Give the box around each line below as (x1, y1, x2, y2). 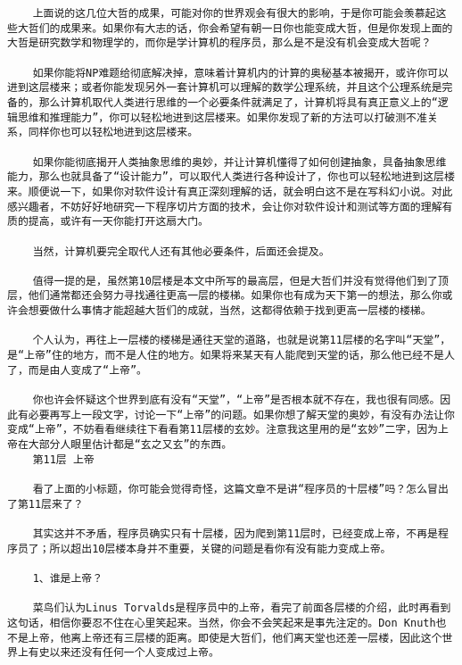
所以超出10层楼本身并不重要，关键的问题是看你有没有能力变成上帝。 (49, 542, 392, 555)
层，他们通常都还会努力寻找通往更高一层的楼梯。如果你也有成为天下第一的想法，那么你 (7, 289, 442, 303)
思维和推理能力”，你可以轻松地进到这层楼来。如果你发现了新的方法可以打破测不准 (17, 111, 427, 124)
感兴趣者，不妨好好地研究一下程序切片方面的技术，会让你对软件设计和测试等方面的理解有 (7, 200, 453, 213)
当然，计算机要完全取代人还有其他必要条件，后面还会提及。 (32, 245, 330, 258)
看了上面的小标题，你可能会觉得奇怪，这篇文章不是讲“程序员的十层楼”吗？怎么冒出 (32, 483, 449, 495)
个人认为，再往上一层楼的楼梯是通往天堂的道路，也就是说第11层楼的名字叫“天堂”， (32, 334, 451, 347)
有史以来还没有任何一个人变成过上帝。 (28, 646, 219, 660)
